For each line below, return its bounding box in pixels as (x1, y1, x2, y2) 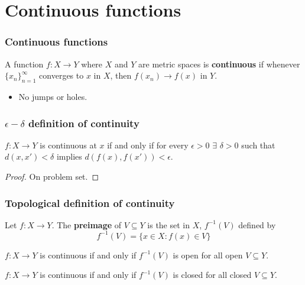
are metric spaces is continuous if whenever (138, 57, 300, 70)
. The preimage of (51, 218, 122, 231)
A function (5, 57, 44, 70)
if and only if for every (107, 138, 189, 151)
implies (56, 150, 82, 163)
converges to (39, 69, 84, 82)
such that (241, 138, 275, 151)
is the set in (147, 218, 190, 231)
